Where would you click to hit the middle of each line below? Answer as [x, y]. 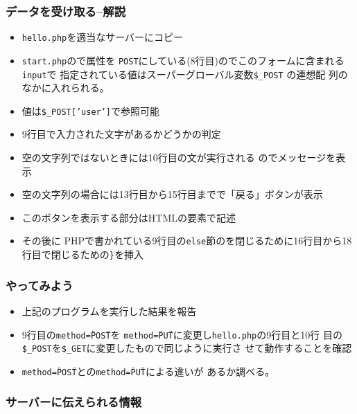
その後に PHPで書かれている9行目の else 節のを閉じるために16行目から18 [187, 241]
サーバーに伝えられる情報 [74, 402]
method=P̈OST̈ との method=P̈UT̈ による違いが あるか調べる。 [148, 371]
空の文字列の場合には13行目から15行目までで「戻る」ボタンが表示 [172, 194]
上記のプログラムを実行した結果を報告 [109, 310]
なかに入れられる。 [66, 88]
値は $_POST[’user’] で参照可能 [91, 110]
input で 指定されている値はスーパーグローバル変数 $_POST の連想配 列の [185, 74]
